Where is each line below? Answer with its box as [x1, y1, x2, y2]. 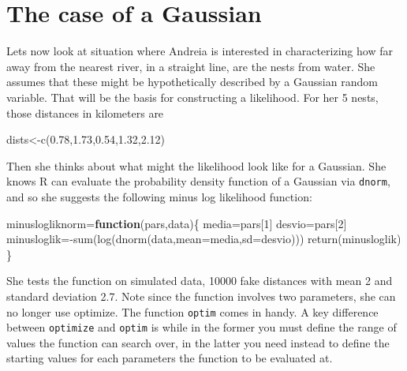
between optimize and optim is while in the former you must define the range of [6, 319, 397, 335]
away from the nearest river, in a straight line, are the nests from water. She [6, 58, 375, 74]
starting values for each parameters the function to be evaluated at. [6, 350, 333, 366]
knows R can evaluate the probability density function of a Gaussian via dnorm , [6, 173, 390, 189]
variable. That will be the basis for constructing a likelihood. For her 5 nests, [6, 88, 379, 105]
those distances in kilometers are [6, 104, 164, 121]
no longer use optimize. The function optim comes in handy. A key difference [6, 303, 379, 320]
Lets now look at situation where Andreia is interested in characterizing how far [6, 43, 393, 59]
